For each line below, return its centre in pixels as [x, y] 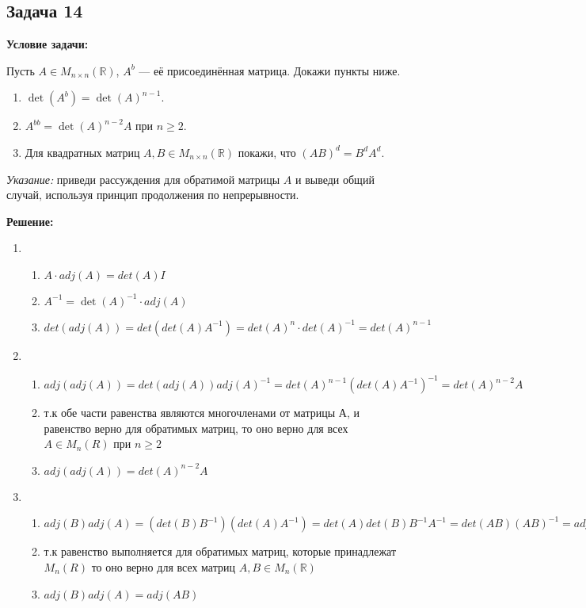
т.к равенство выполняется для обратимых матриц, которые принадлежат [220, 551]
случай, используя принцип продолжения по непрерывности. [153, 195]
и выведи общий [335, 179]
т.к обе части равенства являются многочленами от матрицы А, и [202, 413]
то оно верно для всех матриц [163, 567]
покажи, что [267, 152]
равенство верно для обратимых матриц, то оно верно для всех [196, 428]
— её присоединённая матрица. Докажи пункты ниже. [270, 70]
